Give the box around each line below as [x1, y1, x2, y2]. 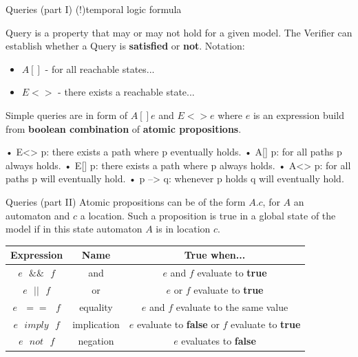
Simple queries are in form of [6, 107, 128, 122]
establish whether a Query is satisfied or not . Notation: [6, 39, 245, 53]
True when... [184, 248, 246, 262]
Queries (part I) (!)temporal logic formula [6, 2, 182, 16]
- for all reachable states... [45, 61, 155, 76]
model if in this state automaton [6, 221, 143, 236]
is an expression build [253, 107, 345, 122]
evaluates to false [181, 334, 256, 348]
